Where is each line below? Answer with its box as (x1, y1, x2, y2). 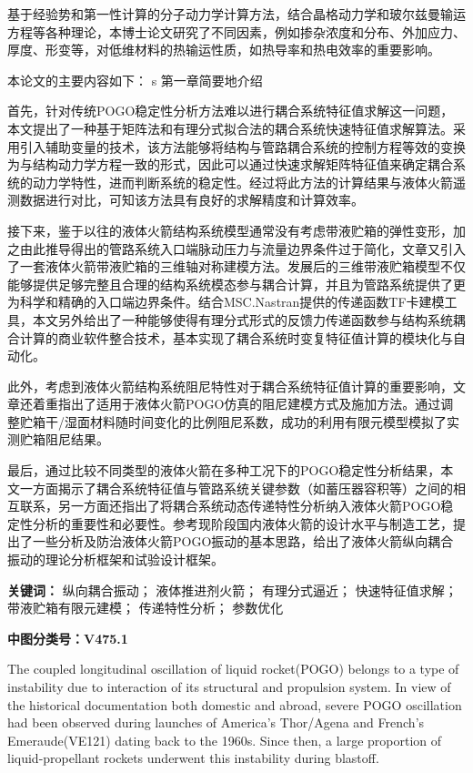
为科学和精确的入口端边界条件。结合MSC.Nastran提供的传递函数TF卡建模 (7, 292, 445, 311)
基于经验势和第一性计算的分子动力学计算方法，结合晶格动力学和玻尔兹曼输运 (7, 5, 466, 23)
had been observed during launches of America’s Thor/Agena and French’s (7, 713, 425, 732)
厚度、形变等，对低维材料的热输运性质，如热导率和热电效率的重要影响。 (7, 40, 440, 59)
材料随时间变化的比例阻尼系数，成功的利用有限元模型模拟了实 (89, 412, 459, 431)
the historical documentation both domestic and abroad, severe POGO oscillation (7, 695, 462, 714)
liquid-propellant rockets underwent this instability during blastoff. (7, 748, 379, 768)
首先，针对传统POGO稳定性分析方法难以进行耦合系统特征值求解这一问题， (7, 101, 454, 120)
